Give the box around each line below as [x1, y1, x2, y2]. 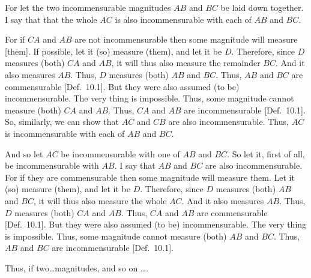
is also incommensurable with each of [115, 13, 252, 25]
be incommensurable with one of [61, 147, 180, 160]
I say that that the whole [5, 13, 97, 25]
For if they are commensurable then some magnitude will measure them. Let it [5, 171, 295, 183]
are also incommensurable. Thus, [168, 115, 289, 128]
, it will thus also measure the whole [33, 194, 167, 207]
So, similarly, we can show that [5, 115, 119, 128]
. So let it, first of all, [227, 147, 305, 160]
